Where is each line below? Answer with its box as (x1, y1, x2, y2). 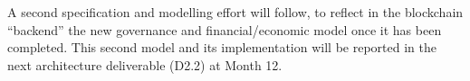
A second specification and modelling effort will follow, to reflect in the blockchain (7, 3, 464, 21)
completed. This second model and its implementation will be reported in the (7, 38, 436, 57)
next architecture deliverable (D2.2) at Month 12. (7, 55, 283, 74)
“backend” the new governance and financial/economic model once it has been (7, 20, 442, 39)
